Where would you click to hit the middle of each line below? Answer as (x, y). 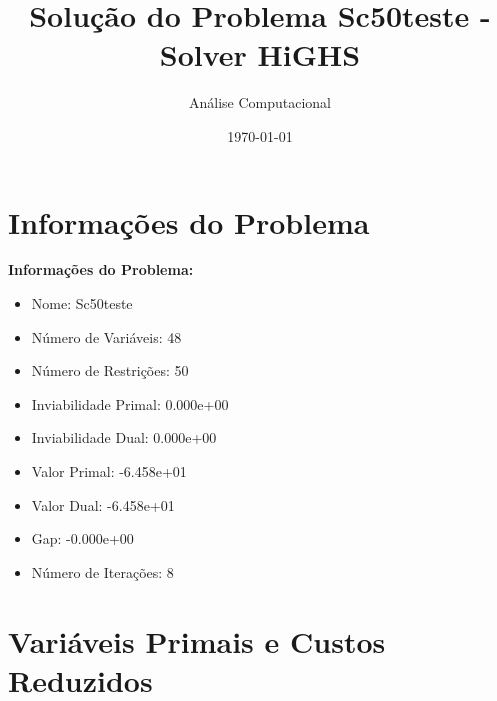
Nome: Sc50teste (82, 303)
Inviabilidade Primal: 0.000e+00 (130, 403)
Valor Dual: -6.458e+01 (103, 504)
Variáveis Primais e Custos (197, 640)
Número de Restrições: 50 (110, 370)
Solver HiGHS (260, 54)
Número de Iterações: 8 (102, 571)
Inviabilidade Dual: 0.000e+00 (124, 437)
